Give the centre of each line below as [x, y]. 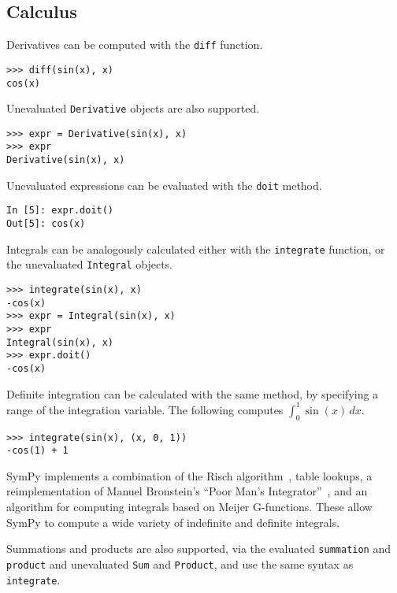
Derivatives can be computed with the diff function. [135, 44]
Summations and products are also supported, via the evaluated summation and [199, 549]
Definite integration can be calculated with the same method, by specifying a [193, 393]
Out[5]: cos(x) [46, 224]
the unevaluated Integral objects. [89, 264]
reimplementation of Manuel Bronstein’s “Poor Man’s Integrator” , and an [187, 491]
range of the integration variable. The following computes [145, 409]
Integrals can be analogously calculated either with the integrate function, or [196, 248]
